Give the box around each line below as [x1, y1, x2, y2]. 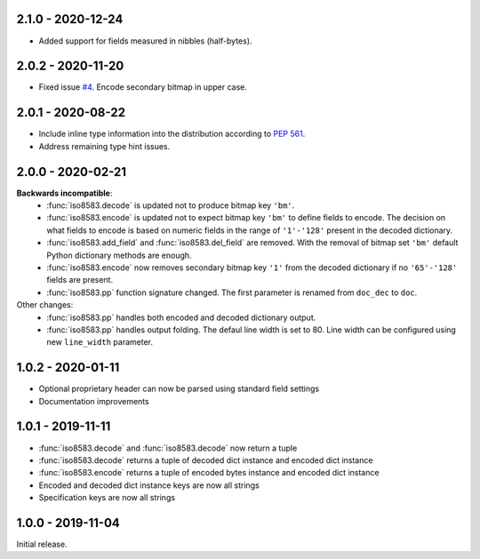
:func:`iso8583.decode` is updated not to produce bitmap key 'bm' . [46, 200, 295, 211]
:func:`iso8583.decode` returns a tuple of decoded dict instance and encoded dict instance [38, 454, 373, 466]
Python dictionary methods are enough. [46, 250, 192, 260]
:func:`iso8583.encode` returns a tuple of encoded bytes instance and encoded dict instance [38, 467, 380, 478]
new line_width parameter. [46, 337, 153, 347]
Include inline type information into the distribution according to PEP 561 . [38, 129, 306, 140]
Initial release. [16, 539, 68, 549]
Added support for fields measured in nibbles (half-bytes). [38, 36, 252, 46]
